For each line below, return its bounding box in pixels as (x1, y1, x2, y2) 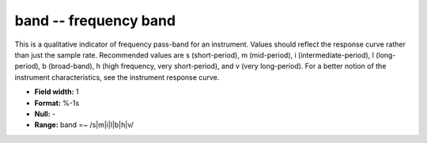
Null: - (34, 109, 56, 119)
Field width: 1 (34, 87, 79, 96)
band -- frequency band (14, 12, 176, 29)
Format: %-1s (34, 98, 80, 107)
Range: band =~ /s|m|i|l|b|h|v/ (34, 120, 134, 130)
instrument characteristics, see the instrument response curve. (14, 72, 220, 82)
